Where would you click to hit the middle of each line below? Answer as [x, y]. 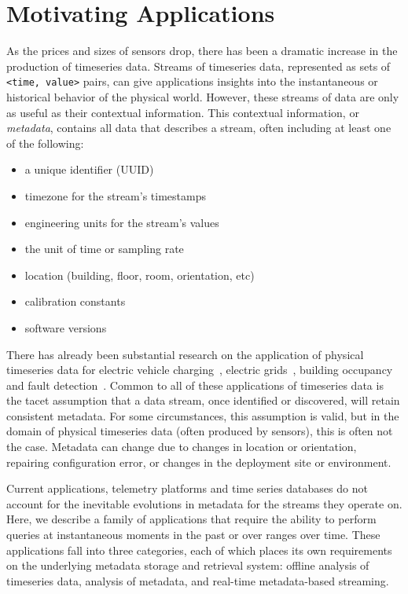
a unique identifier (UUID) [89, 169]
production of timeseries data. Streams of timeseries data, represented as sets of [198, 66]
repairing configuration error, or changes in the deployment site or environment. [199, 462]
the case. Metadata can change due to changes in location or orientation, [182, 447]
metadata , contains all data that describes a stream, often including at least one [199, 128]
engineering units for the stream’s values [122, 222]
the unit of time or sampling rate [104, 249]
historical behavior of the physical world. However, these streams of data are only [203, 96]
